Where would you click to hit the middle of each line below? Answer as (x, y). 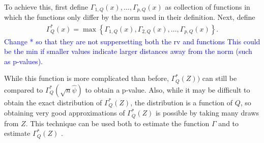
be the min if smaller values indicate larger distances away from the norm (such (128, 51)
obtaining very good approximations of (65, 113)
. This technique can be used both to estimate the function (118, 123)
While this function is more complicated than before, (86, 78)
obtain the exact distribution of (53, 102)
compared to (24, 89)
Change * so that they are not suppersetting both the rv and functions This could (132, 41)
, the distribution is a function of (182, 102)
